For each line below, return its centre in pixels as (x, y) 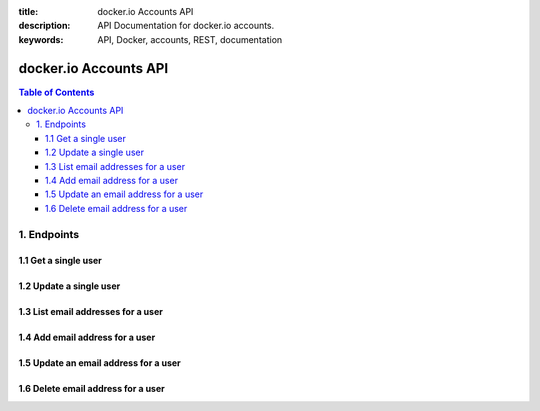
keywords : (41, 39)
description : (44, 26)
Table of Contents (56, 92)
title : (28, 11)
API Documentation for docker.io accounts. (186, 26)
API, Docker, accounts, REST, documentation (190, 39)
